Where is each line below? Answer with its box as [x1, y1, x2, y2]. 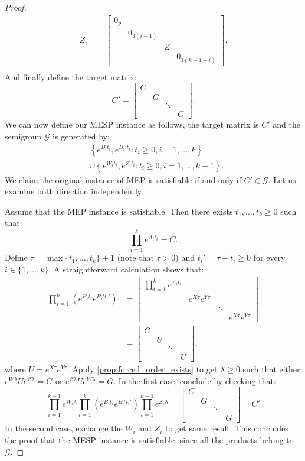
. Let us [268, 173, 296, 186]
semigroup [5, 129, 42, 142]
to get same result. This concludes [165, 422, 288, 434]
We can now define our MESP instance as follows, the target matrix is [5, 118, 259, 131]
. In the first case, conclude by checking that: [113, 374, 276, 387]
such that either [242, 363, 300, 375]
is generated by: [53, 129, 110, 142]
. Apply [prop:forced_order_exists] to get [67, 363, 218, 375]
